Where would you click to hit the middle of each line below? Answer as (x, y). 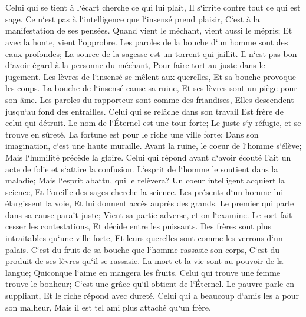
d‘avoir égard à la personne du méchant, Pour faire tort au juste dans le (135, 65)
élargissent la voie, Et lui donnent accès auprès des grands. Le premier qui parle (150, 203)
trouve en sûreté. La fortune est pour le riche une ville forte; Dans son (132, 134)
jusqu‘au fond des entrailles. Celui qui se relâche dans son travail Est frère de (144, 111)
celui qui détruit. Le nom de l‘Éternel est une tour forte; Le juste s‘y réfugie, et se (153, 123)
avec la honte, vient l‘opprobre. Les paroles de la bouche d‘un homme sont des (147, 41)
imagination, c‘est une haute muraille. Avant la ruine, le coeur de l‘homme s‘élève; (154, 146)
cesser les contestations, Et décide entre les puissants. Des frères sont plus (139, 226)
